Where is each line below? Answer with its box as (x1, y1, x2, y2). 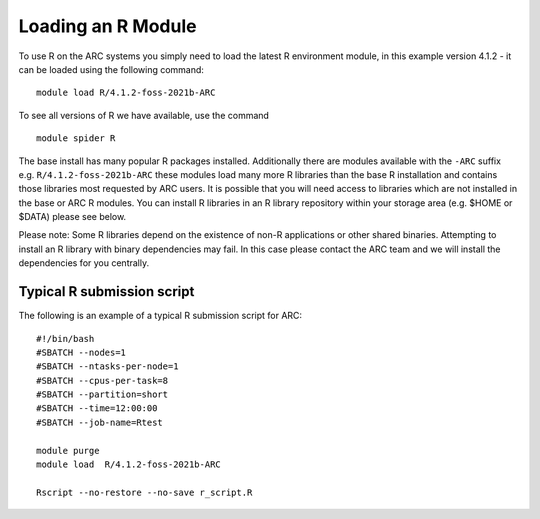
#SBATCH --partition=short (36, 389, 169, 400)
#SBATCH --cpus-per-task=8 (36, 375, 169, 386)
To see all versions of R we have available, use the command (18, 109, 270, 121)
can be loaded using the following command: (18, 63, 205, 75)
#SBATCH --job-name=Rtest (36, 416, 164, 428)
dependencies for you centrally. (18, 257, 150, 269)
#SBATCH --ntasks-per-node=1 (36, 361, 179, 372)
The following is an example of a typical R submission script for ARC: (18, 310, 303, 322)
